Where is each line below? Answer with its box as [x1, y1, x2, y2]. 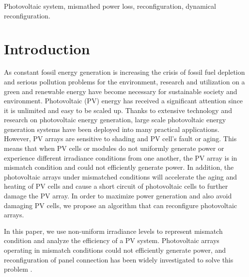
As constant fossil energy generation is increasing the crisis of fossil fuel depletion [4, 67, 245, 77]
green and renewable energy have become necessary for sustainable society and [4, 86, 237, 96]
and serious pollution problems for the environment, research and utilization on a [4, 76, 245, 86]
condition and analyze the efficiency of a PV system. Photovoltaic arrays [4, 235, 219, 245]
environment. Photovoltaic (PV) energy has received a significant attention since [4, 96, 243, 106]
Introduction [4, 39, 90, 59]
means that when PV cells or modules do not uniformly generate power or [4, 143, 224, 153]
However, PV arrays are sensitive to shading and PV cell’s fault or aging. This [4, 133, 237, 144]
